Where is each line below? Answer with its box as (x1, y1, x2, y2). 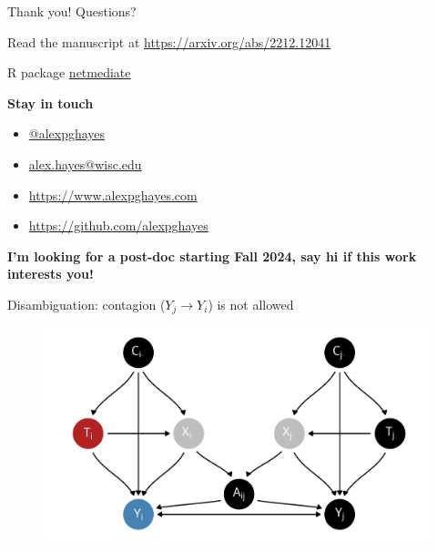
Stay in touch (7, 93, 94, 112)
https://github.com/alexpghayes (28, 216, 208, 235)
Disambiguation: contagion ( (7, 294, 166, 313)
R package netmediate (7, 63, 131, 82)
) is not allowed (208, 294, 294, 313)
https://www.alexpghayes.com (28, 185, 198, 204)
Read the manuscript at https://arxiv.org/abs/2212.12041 (7, 32, 331, 51)
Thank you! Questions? (7, 2, 137, 20)
